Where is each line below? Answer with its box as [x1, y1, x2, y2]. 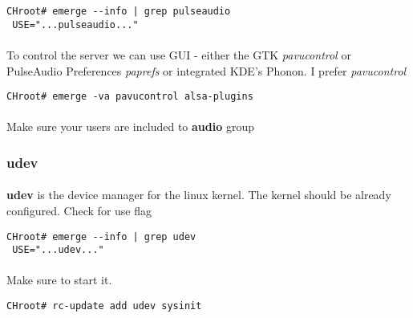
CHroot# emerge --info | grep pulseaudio [6, 6, 231, 17]
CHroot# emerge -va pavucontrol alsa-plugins [6, 91, 253, 103]
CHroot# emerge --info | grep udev [6, 230, 196, 243]
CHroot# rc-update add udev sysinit [6, 300, 202, 312]
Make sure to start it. [6, 271, 112, 288]
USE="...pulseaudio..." [12, 18, 139, 31]
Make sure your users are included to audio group [6, 118, 254, 135]
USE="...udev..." [12, 244, 104, 256]
